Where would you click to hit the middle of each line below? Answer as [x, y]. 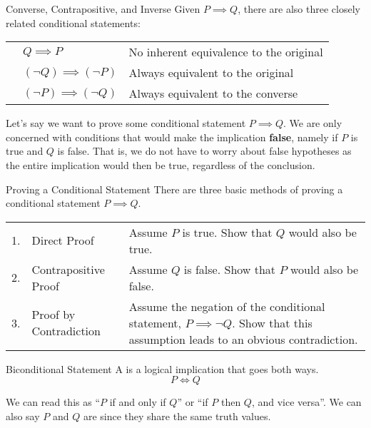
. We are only [312, 123]
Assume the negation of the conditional [227, 306]
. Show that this [272, 322]
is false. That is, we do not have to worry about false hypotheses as [204, 151]
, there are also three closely [299, 9]
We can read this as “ [53, 402]
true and [25, 151]
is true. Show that [227, 232]
